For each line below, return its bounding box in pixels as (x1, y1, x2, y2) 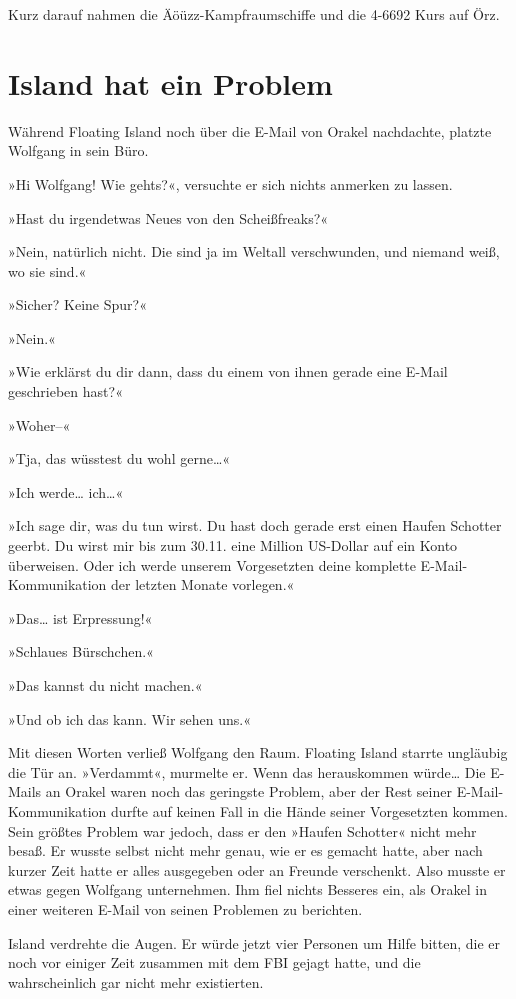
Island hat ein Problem (8, 62, 333, 103)
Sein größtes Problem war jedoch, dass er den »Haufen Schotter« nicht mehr (8, 820, 477, 841)
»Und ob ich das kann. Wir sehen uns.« (8, 708, 251, 729)
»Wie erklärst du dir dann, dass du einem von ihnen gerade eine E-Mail (8, 361, 448, 382)
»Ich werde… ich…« (8, 481, 124, 502)
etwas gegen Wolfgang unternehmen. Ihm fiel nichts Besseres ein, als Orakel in (8, 879, 488, 900)
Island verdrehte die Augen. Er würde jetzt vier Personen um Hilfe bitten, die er (8, 932, 500, 953)
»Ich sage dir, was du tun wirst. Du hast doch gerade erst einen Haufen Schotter (8, 515, 502, 536)
